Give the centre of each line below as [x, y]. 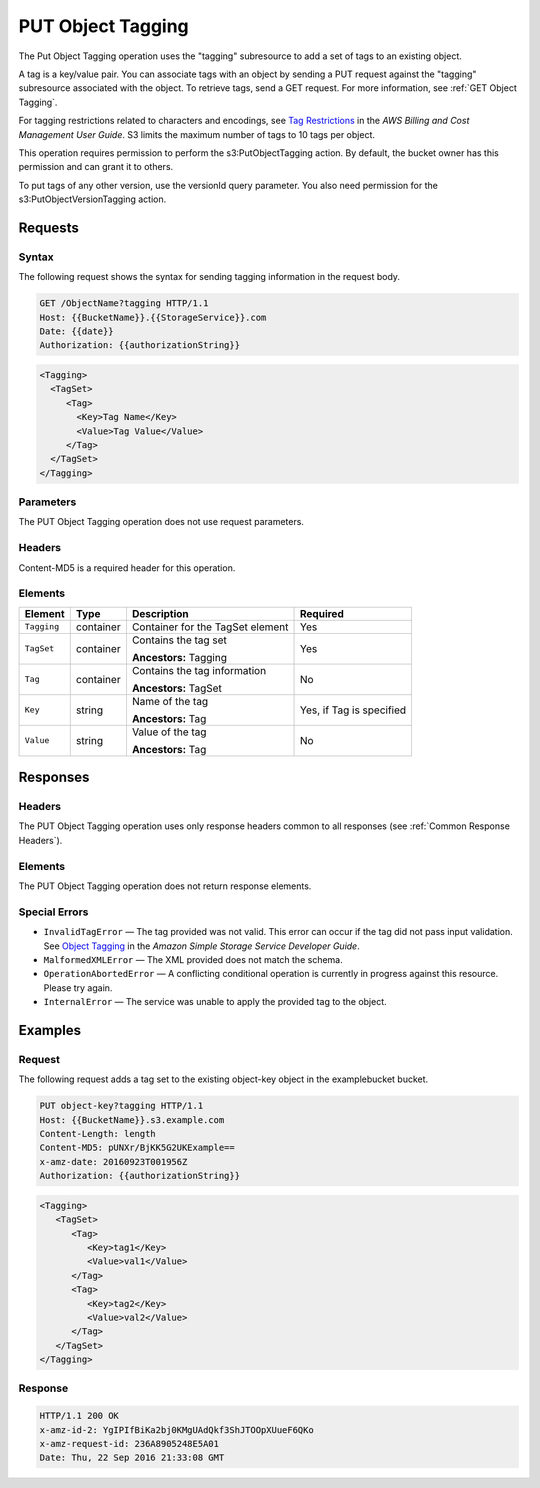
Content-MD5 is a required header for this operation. [127, 567]
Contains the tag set [179, 640]
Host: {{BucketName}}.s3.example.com [132, 1119]
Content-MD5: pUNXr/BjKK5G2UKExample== [137, 1148]
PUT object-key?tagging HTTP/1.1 [121, 1106]
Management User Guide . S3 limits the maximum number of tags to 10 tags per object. [196, 134]
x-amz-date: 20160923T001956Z [113, 1161]
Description [160, 613]
